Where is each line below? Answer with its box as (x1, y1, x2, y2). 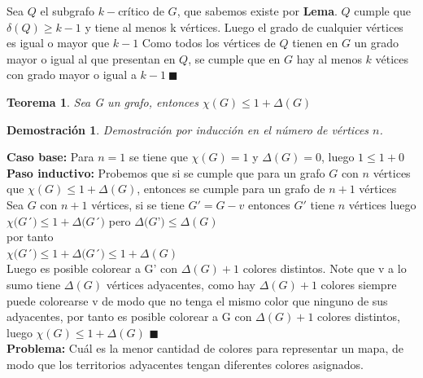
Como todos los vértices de (142, 34, 276, 51)
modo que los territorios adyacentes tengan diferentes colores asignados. (7, 355, 364, 372)
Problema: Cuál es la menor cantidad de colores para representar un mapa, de (7, 340, 403, 357)
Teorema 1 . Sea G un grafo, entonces (7, 93, 198, 110)
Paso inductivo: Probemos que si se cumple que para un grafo (7, 164, 325, 181)
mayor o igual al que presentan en (7, 50, 176, 67)
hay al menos (296, 50, 362, 67)
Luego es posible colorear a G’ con (7, 260, 178, 277)
